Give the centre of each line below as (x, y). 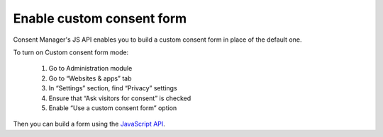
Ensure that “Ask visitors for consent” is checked (120, 98)
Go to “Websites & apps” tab (90, 78)
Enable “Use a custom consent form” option (113, 108)
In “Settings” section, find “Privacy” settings (113, 88)
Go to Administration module (90, 68)
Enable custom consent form (100, 18)
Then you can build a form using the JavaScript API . (89, 124)
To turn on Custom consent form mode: (71, 52)
